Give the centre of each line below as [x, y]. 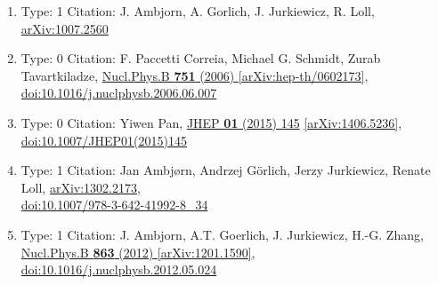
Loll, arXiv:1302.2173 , [81, 187]
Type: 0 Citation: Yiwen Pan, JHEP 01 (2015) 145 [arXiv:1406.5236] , [211, 122]
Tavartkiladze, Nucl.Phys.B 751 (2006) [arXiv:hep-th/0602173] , [195, 75]
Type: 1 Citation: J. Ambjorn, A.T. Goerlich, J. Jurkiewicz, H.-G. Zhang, [222, 234]
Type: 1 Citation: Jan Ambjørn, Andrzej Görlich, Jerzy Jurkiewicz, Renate [226, 170]
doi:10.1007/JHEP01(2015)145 [104, 140]
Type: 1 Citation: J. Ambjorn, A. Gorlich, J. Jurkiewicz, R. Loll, [198, 11]
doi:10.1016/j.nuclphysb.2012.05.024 [119, 269]
